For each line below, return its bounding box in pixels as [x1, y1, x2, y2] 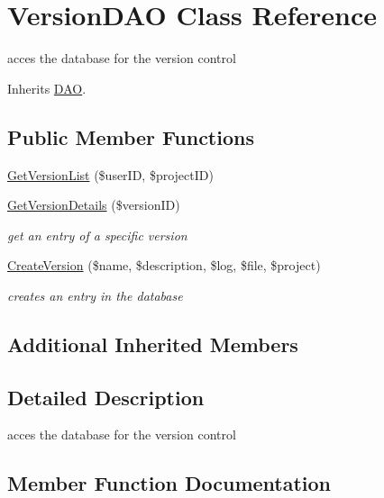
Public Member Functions [7, 122, 254, 150]
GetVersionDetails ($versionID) [7, 195, 180, 214]
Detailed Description [7, 383, 205, 411]
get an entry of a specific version [7, 225, 187, 244]
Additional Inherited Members [7, 330, 298, 358]
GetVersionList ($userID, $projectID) [7, 165, 214, 184]
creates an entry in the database [7, 285, 183, 304]
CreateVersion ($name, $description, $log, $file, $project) [7, 256, 321, 275]
